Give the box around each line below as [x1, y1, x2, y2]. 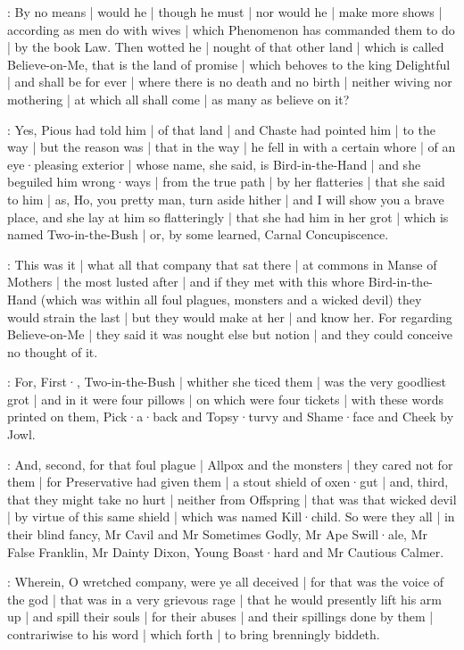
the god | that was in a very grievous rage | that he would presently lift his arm [7, 589, 442, 608]
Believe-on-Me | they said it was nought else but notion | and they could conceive [7, 325, 452, 344]
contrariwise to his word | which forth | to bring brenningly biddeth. [7, 625, 380, 643]
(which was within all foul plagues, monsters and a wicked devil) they [40, 289, 422, 308]
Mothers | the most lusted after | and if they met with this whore [7, 272, 365, 291]
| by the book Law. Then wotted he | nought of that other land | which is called [7, 37, 444, 56]
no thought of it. [7, 342, 98, 361]
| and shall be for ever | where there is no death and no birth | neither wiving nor [7, 72, 452, 91]
